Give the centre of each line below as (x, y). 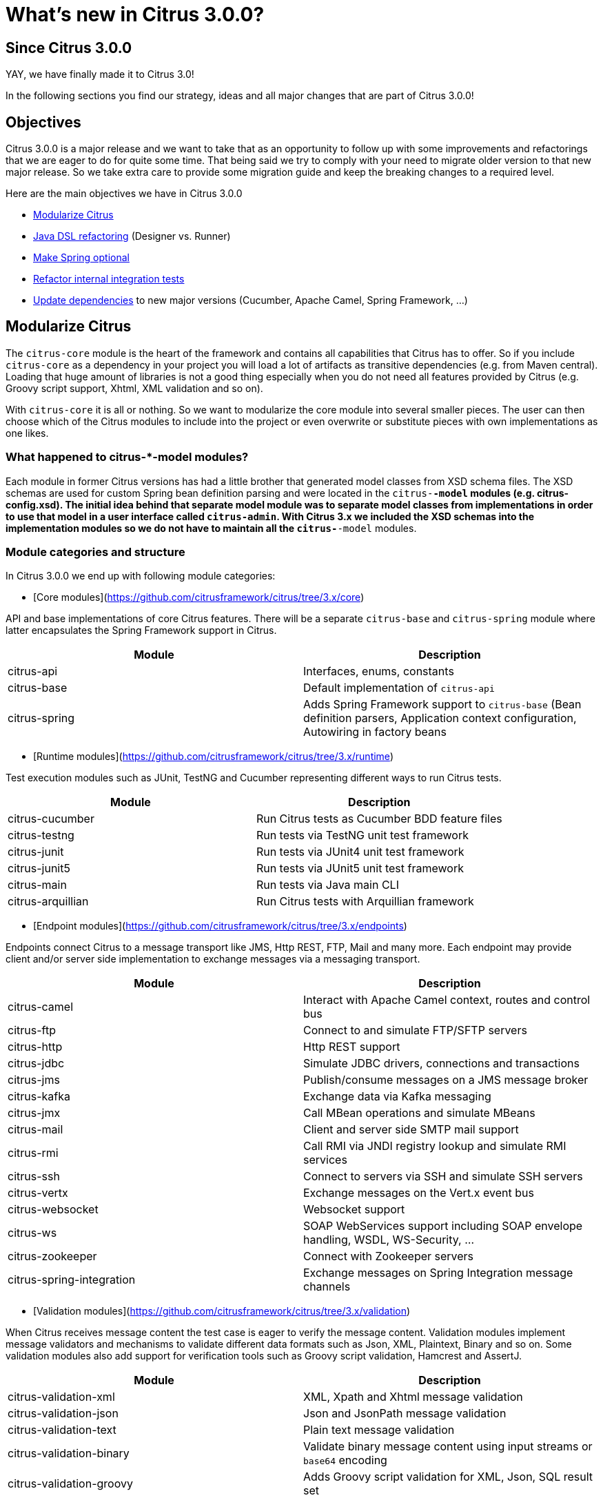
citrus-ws (32, 1233)
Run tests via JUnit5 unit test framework (360, 869)
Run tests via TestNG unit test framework (362, 835)
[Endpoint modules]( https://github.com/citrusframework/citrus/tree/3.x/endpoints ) (220, 926)
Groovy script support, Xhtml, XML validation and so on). (134, 388)
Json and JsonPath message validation (405, 1414)
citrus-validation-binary (69, 1453)
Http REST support (352, 1047)
